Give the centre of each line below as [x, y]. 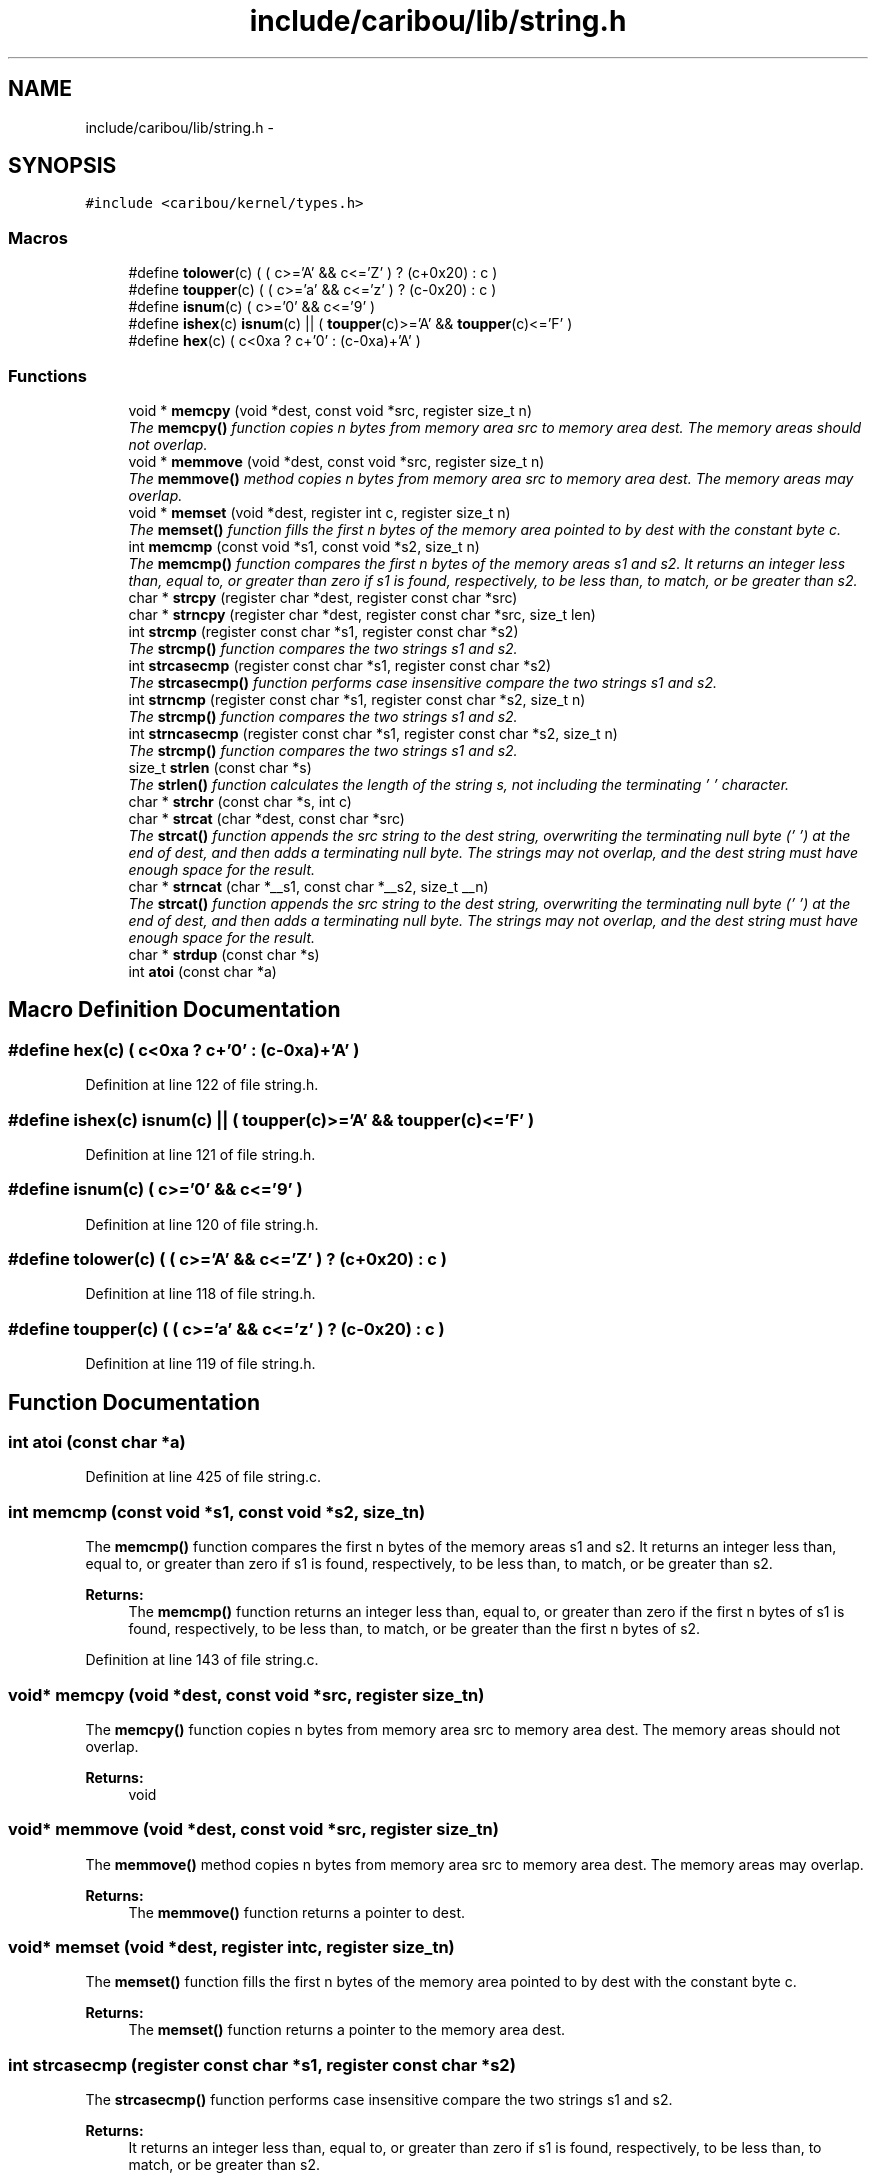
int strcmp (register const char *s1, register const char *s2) [323, 631]
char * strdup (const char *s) [224, 954]
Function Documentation [134, 1402]
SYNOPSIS [62, 166]
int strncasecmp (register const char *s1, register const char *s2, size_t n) [373, 733]
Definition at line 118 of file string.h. [200, 1294]
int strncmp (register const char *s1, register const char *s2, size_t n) [357, 699]
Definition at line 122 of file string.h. [202, 1085]
